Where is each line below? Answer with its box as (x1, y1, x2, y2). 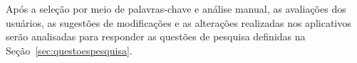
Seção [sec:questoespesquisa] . (6, 42, 133, 57)
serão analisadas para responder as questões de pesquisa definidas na (6, 29, 306, 44)
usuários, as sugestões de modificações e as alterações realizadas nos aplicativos (6, 15, 351, 30)
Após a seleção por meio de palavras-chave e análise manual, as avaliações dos (6, 1, 346, 16)
